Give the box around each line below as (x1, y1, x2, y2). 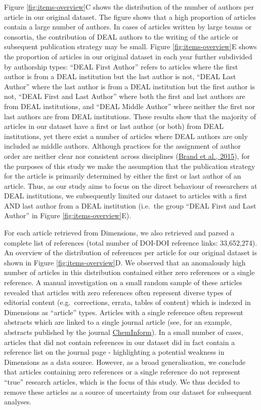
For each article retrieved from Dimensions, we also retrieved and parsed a (4, 227, 235, 238)
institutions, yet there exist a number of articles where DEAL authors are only (4, 130, 248, 141)
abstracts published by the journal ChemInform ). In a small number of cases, (4, 327, 243, 337)
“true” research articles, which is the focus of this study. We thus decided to (4, 376, 240, 387)
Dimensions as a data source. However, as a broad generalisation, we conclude (4, 356, 246, 367)
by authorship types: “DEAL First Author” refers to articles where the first (4, 61, 238, 72)
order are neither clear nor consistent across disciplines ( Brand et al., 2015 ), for (4, 150, 250, 161)
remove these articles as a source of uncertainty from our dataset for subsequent (4, 386, 252, 397)
